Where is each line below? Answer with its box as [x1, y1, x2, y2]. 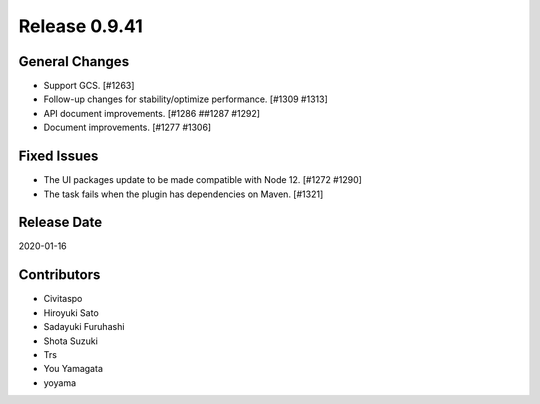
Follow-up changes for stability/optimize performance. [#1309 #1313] [43, 93, 329, 105]
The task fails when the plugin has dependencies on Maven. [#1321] [43, 188, 324, 200]
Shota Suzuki [43, 335, 99, 347]
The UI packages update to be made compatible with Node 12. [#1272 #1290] [43, 174, 362, 186]
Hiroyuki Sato [43, 306, 99, 319]
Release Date [18, 214, 103, 231]
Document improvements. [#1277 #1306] [43, 121, 212, 134]
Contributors [18, 266, 101, 284]
